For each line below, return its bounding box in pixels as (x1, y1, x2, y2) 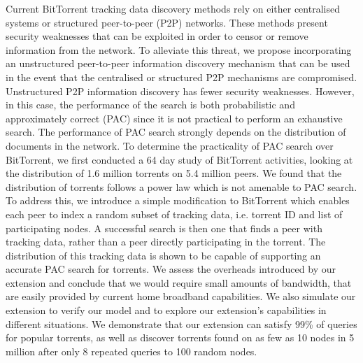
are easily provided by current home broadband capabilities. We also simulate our (6, 289, 356, 304)
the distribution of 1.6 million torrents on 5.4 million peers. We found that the (6, 166, 342, 180)
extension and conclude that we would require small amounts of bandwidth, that (6, 275, 352, 290)
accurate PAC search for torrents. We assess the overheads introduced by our (6, 262, 336, 276)
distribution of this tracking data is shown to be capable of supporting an (6, 248, 321, 262)
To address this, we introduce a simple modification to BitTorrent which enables (6, 193, 350, 208)
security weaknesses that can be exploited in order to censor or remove (6, 29, 308, 43)
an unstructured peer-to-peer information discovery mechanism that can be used (6, 56, 350, 71)
